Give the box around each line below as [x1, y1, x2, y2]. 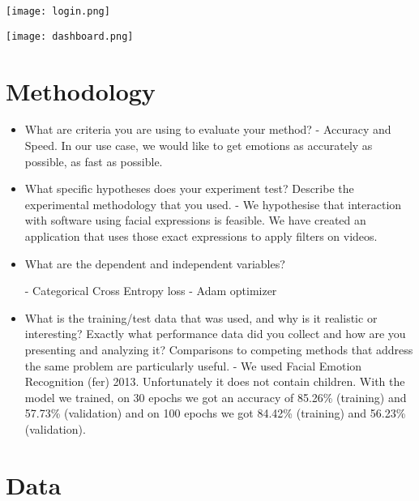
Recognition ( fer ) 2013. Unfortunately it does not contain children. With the [24, 373, 405, 390]
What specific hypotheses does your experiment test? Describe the [24, 180, 354, 197]
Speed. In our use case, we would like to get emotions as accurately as [24, 137, 373, 154]
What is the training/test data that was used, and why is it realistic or [24, 309, 378, 326]
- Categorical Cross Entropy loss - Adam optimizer [24, 282, 277, 299]
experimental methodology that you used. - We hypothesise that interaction [24, 195, 402, 212]
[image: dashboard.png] [6, 30, 134, 42]
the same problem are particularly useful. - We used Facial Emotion [24, 357, 362, 374]
